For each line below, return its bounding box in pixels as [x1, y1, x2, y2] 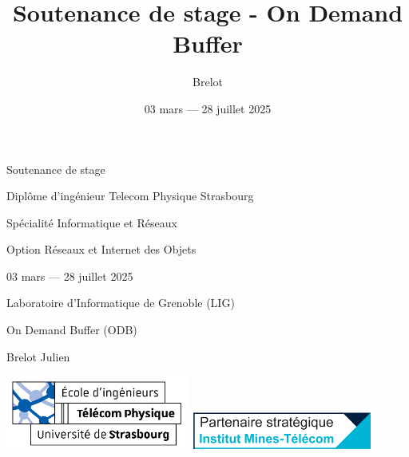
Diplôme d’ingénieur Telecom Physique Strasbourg [6, 187, 254, 204]
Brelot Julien [6, 348, 70, 364]
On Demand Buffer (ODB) [6, 321, 137, 338]
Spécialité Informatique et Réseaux [6, 214, 177, 230]
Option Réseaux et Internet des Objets [6, 241, 197, 258]
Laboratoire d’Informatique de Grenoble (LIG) [6, 294, 235, 311]
